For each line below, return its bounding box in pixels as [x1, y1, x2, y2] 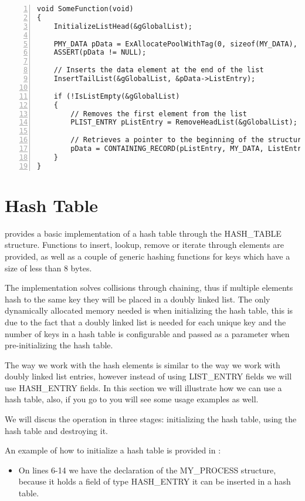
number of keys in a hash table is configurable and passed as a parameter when [5, 327, 290, 339]
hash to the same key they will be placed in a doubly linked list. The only [5, 292, 270, 305]
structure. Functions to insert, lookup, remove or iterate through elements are [5, 238, 284, 251]
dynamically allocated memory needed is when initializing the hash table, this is [5, 304, 293, 317]
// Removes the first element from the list [70, 109, 247, 118]
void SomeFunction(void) [37, 5, 134, 13]
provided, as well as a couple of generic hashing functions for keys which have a [5, 250, 290, 262]
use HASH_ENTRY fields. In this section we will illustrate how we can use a [5, 381, 282, 394]
